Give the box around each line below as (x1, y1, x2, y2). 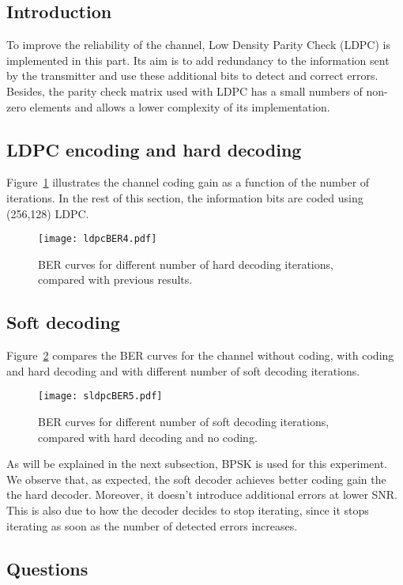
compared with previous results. (38, 271, 193, 288)
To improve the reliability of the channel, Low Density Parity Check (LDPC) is (6, 36, 390, 53)
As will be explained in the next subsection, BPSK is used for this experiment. (6, 455, 387, 472)
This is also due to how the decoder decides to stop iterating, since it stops (6, 502, 369, 519)
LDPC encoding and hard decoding (6, 137, 302, 161)
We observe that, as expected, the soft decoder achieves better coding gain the (6, 470, 386, 487)
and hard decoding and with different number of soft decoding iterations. (6, 362, 360, 379)
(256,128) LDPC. (6, 205, 89, 221)
